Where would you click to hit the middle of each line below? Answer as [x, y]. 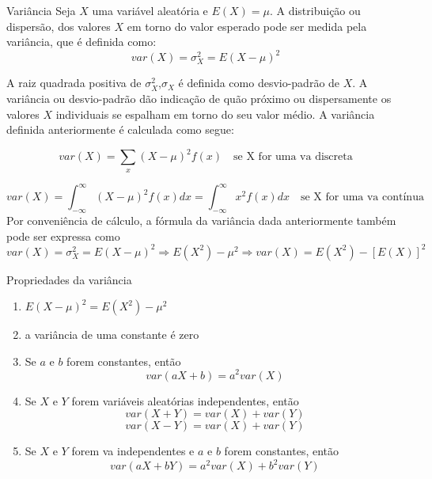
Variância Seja [41, 10]
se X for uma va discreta [293, 157]
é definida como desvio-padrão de [259, 83]
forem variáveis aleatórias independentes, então [185, 400]
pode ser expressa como [63, 236]
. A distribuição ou [315, 10]
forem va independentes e [133, 451]
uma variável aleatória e [150, 10]
